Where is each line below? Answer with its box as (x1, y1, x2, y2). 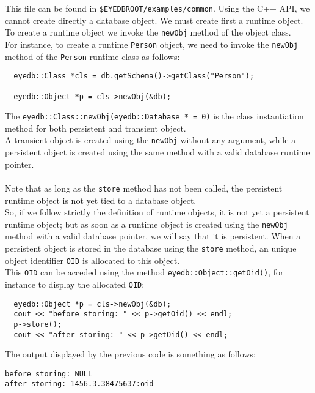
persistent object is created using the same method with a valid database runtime (5, 146, 310, 159)
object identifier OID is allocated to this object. (5, 253, 180, 266)
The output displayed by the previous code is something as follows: (5, 348, 256, 361)
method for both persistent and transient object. (5, 121, 186, 134)
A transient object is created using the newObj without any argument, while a (5, 133, 296, 146)
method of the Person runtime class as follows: (5, 50, 180, 62)
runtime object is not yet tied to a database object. (5, 193, 197, 206)
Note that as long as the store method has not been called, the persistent (5, 181, 283, 194)
